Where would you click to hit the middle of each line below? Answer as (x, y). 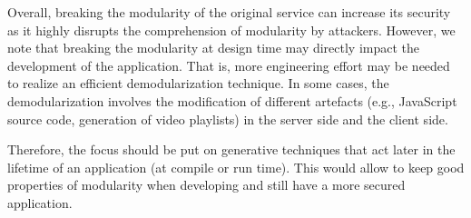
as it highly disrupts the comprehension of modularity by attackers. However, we (231, 30)
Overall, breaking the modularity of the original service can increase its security (229, 12)
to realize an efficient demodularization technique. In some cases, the (198, 83)
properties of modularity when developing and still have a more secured (206, 185)
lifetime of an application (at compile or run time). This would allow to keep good (236, 167)
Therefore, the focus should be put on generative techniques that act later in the (231, 149)
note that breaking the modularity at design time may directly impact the (214, 48)
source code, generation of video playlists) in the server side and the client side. (228, 119)
